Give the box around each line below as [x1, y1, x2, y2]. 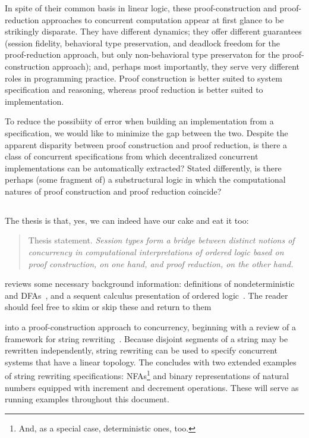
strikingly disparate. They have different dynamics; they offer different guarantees [5, 25, 302, 37]
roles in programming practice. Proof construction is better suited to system [5, 71, 282, 84]
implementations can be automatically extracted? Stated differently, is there [5, 161, 282, 174]
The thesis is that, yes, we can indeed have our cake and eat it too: [5, 214, 249, 226]
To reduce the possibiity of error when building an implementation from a [5, 115, 274, 127]
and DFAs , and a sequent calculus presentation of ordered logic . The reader [5, 289, 288, 301]
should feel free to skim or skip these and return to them [5, 301, 212, 313]
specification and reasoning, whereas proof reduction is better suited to [5, 83, 263, 96]
